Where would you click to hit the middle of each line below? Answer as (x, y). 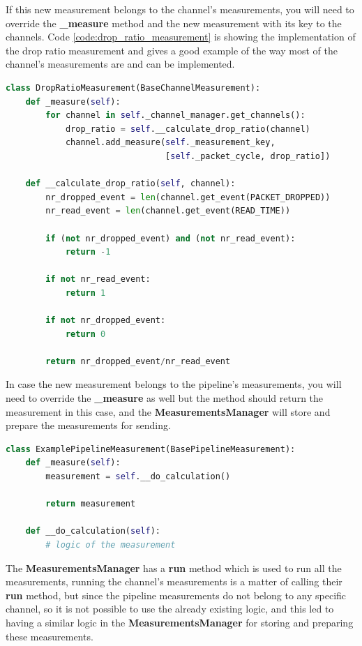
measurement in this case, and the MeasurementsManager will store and (168, 411)
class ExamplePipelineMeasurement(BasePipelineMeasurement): (151, 449)
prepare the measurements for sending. (88, 425)
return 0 (85, 334)
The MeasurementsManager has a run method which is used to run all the (174, 568)
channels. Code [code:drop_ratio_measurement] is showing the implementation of (181, 37)
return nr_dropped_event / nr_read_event (138, 361)
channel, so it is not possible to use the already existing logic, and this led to (170, 609)
